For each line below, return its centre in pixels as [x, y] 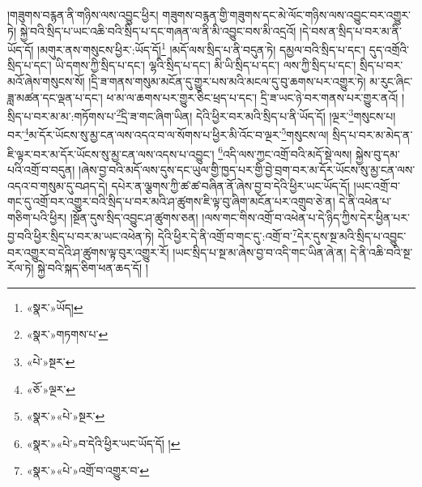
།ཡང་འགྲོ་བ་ [377, 185]
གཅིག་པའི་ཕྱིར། [37, 217]
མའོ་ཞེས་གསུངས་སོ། [46, 81]
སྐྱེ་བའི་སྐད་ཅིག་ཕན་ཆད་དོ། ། [93, 268]
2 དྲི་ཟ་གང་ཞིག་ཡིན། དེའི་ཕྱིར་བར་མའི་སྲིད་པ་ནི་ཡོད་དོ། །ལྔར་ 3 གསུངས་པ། [256, 115]
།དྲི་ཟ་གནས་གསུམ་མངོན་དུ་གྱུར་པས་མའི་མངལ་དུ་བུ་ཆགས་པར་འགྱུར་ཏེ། [227, 81]
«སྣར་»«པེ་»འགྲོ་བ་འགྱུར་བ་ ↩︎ [88, 470]
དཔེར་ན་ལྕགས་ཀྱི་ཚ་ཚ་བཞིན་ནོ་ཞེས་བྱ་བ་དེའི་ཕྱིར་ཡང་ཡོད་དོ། [230, 185]
